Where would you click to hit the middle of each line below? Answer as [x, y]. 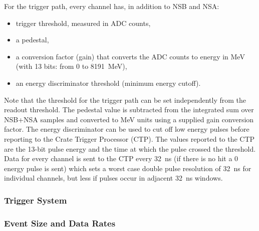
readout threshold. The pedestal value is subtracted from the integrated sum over [129, 110]
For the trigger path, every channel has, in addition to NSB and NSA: [112, 6]
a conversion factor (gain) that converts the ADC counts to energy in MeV [130, 56]
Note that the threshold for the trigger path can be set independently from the [125, 100]
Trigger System [36, 200]
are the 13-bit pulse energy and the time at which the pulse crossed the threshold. [130, 148]
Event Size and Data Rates [60, 223]
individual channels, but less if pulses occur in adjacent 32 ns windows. [113, 178]
